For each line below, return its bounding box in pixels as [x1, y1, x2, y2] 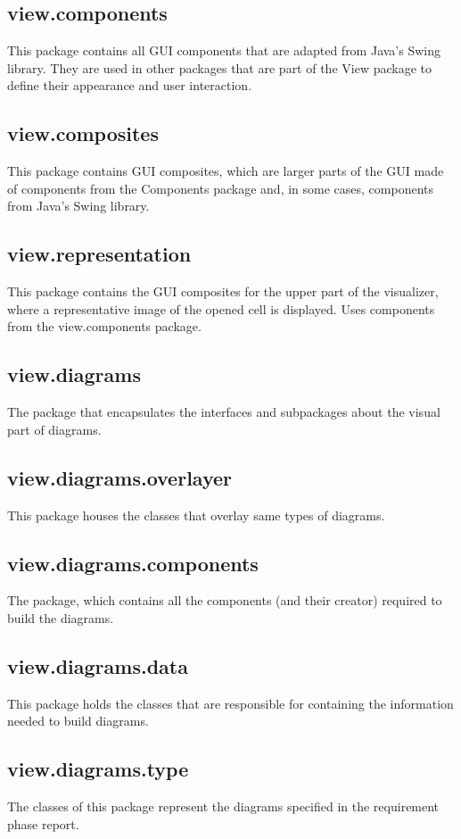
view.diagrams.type [7, 755, 189, 783]
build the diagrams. [7, 608, 114, 627]
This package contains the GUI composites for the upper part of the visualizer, [7, 282, 439, 301]
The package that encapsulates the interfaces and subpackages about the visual [7, 403, 440, 421]
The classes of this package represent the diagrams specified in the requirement [7, 797, 440, 816]
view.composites [7, 120, 159, 147]
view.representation [7, 240, 192, 268]
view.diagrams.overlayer [7, 463, 232, 491]
